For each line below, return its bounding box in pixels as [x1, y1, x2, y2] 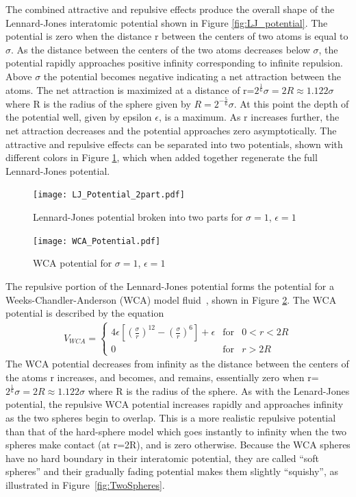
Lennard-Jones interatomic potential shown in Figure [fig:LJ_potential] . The [5, 15, 328, 29]
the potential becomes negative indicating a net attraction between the [43, 69, 341, 83]
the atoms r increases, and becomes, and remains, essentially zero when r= [5, 369, 319, 384]
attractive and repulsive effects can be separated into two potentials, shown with [5, 136, 343, 151]
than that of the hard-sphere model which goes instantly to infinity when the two [5, 424, 347, 438]
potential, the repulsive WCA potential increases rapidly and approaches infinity [5, 397, 344, 411]
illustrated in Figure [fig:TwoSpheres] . [5, 478, 165, 492]
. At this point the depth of [233, 96, 349, 110]
